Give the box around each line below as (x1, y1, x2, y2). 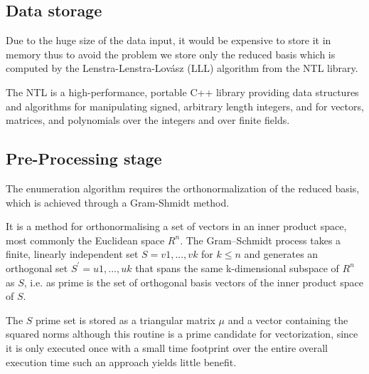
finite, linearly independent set (6, 246, 139, 261)
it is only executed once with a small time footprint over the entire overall (6, 340, 328, 355)
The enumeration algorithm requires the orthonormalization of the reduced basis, (6, 180, 360, 195)
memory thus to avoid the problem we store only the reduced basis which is (6, 46, 336, 61)
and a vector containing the (228, 312, 348, 327)
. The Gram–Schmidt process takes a (180, 232, 341, 247)
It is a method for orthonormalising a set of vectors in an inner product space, (6, 219, 347, 234)
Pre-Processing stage (6, 147, 162, 170)
